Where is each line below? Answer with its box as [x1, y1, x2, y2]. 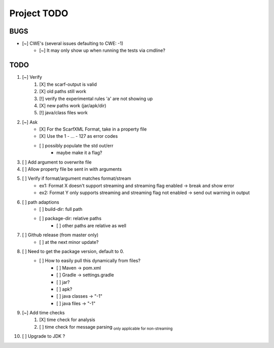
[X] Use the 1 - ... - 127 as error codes [39, 133, 118, 139]
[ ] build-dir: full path [39, 206, 83, 212]
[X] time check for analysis [39, 317, 95, 323]
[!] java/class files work [39, 110, 88, 116]
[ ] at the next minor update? [39, 239, 99, 245]
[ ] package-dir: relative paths [39, 215, 101, 222]
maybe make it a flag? [56, 150, 102, 156]
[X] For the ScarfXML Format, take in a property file [39, 126, 147, 132]
